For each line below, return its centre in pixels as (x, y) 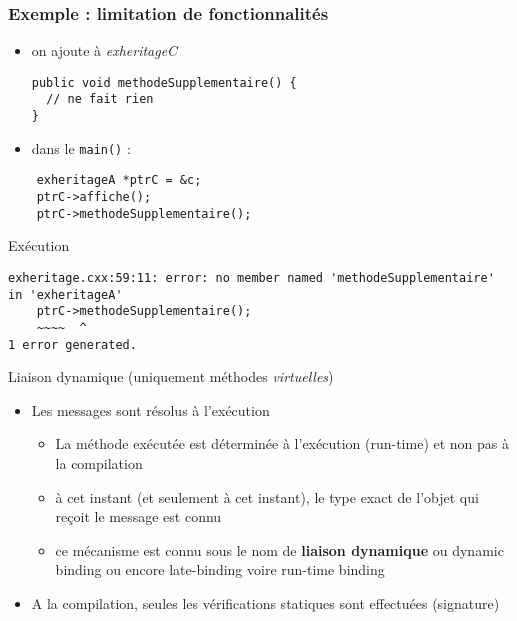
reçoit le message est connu (138, 516)
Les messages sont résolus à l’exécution (150, 409)
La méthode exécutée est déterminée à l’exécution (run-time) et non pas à (282, 443)
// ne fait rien (100, 99)
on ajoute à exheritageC (104, 50)
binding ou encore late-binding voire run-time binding (220, 569)
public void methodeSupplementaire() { (164, 82)
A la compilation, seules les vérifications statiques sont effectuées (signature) (265, 603)
